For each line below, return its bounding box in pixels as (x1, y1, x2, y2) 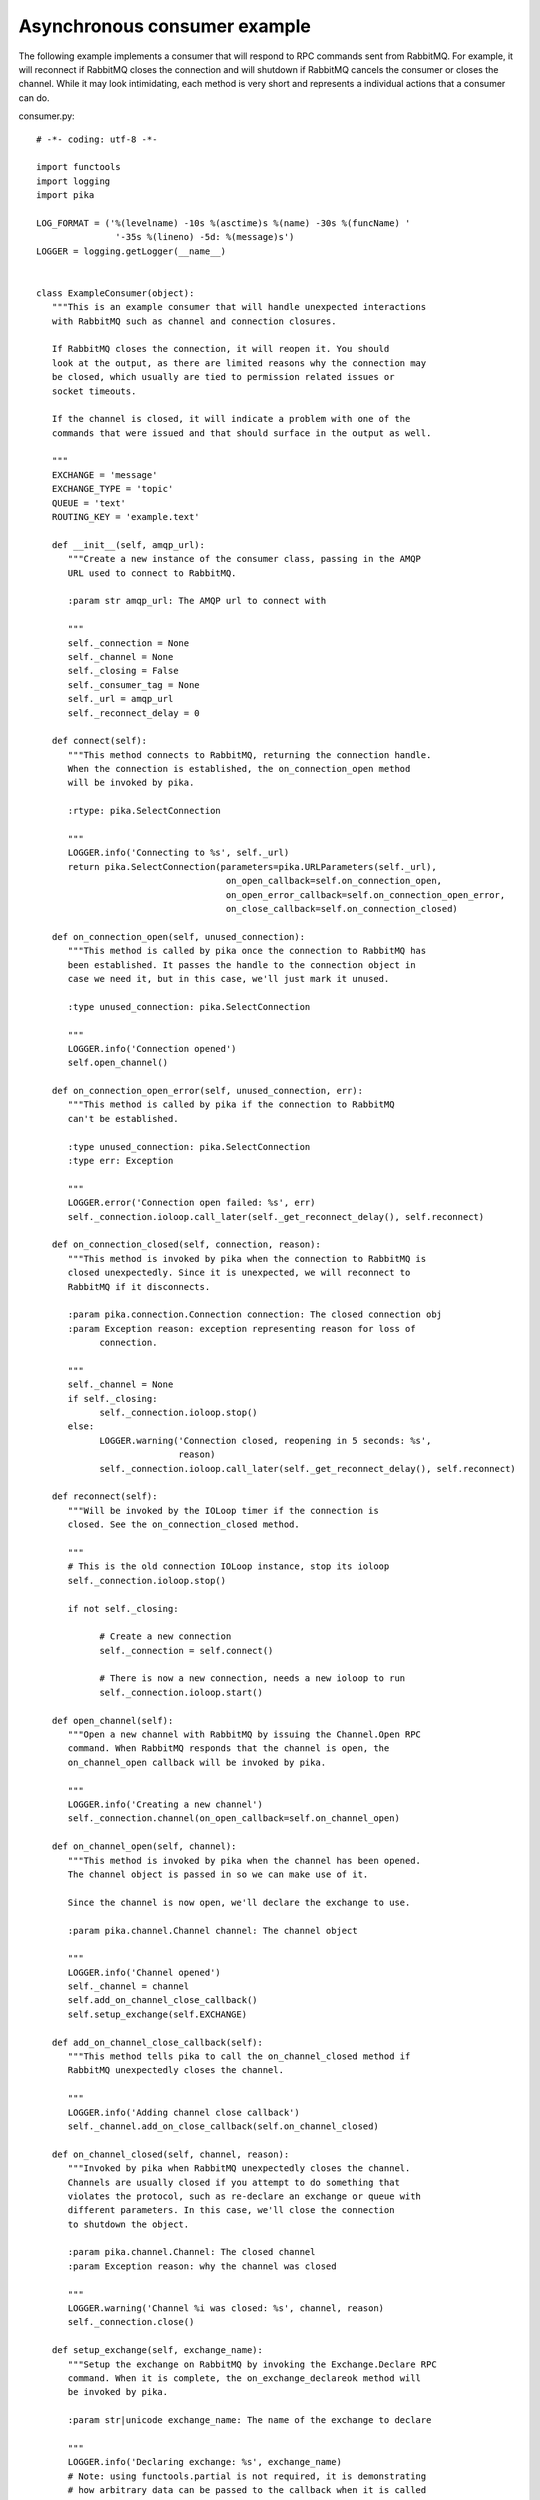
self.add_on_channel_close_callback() (67, 1995, 259, 2006)
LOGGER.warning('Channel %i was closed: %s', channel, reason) (67, 2303, 385, 2314)
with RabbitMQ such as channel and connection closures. (51, 315, 337, 327)
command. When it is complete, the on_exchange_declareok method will (67, 2373, 422, 2384)
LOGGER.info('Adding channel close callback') (67, 2106, 300, 2118)
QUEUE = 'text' (51, 497, 127, 509)
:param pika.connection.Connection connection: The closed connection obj (67, 1309, 443, 1320)
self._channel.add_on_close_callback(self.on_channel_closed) (67, 2120, 379, 2132)
